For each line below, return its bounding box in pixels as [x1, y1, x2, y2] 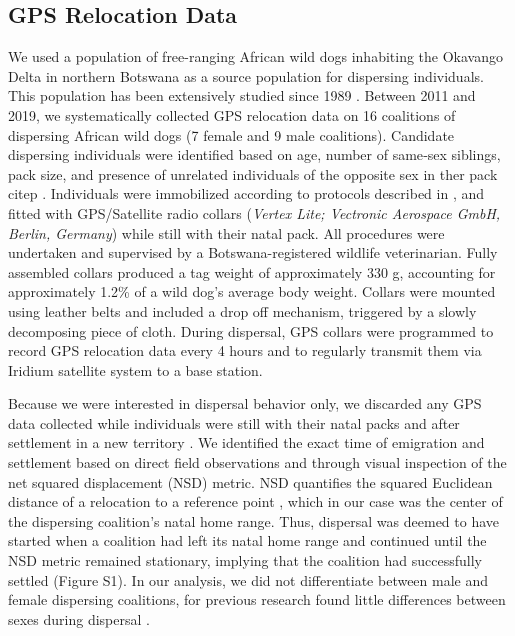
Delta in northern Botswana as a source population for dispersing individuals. [8, 65, 484, 86]
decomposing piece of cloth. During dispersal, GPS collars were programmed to [8, 320, 494, 341]
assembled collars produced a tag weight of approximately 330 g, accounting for [8, 261, 496, 282]
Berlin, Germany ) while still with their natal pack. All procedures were [8, 222, 445, 243]
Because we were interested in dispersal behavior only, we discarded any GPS [8, 393, 482, 414]
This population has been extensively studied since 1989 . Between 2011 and [8, 85, 476, 106]
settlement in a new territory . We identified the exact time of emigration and [8, 432, 485, 453]
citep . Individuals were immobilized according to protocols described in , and [8, 183, 485, 204]
